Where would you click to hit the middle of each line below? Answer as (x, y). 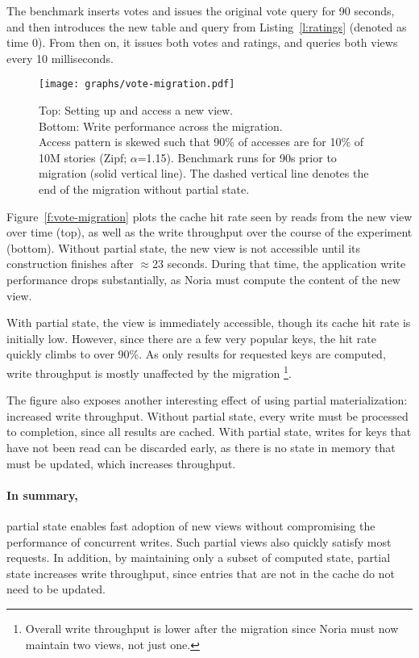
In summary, (42, 495)
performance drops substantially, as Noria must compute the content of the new (203, 279)
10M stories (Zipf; (83, 157)
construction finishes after (70, 264)
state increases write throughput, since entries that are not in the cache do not (201, 573)
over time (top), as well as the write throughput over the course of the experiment (209, 232)
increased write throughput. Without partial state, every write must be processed (207, 415)
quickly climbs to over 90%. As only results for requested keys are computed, (196, 354)
